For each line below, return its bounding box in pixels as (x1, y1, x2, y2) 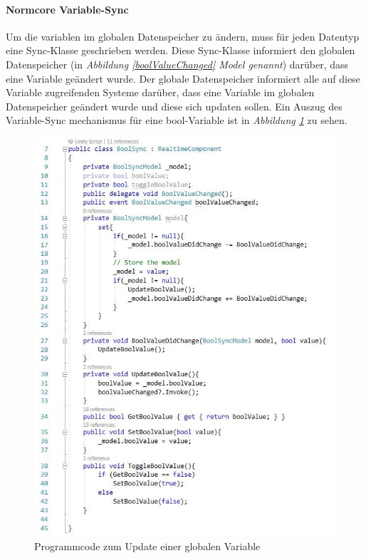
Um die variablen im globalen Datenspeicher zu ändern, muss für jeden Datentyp (6, 29, 360, 43)
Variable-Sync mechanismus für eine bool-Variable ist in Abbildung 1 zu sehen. (6, 113, 347, 128)
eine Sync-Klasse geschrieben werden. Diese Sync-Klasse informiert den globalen (6, 43, 355, 58)
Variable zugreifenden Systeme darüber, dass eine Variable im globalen (6, 85, 315, 100)
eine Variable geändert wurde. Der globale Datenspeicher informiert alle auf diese (6, 71, 360, 86)
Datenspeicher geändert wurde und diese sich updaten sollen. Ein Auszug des (6, 98, 343, 113)
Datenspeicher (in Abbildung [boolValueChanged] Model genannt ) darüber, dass (6, 56, 349, 71)
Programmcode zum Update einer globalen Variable (34, 538, 261, 553)
